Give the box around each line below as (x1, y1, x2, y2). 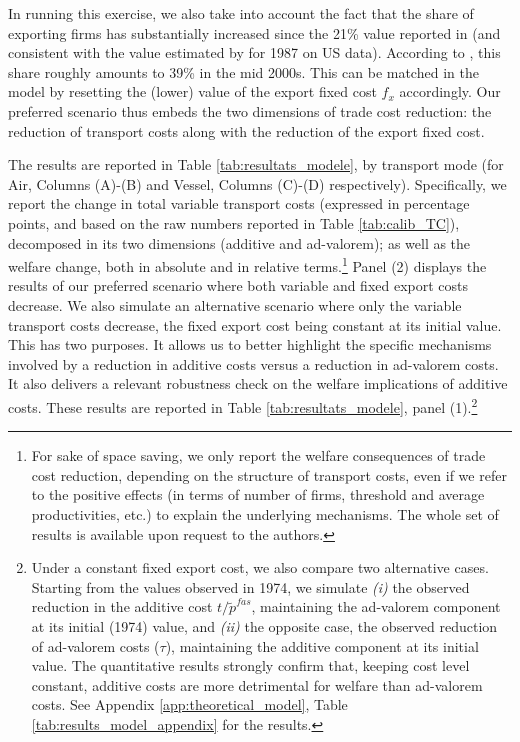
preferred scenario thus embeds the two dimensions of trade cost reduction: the (8, 100, 492, 121)
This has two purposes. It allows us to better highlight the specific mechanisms (8, 334, 492, 355)
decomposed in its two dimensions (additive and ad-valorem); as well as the (8, 232, 471, 253)
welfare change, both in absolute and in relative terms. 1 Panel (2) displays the (8, 253, 487, 276)
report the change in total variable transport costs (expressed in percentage (8, 193, 470, 214)
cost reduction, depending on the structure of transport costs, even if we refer (31, 464, 507, 485)
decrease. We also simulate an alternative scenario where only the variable (8, 294, 462, 315)
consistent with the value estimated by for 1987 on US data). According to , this (8, 42, 501, 63)
